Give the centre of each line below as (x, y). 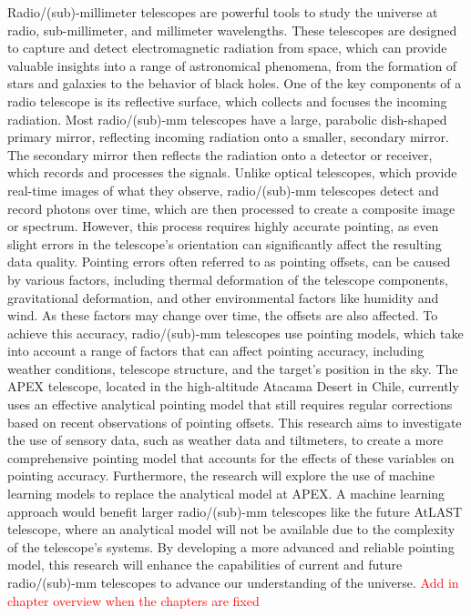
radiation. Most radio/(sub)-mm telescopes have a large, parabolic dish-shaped (227, 119)
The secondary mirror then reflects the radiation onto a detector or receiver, (220, 154)
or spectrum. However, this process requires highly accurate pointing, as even (223, 226)
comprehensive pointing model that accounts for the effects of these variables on (231, 457)
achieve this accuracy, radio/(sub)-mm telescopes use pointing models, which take (235, 333)
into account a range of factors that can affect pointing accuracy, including (216, 351)
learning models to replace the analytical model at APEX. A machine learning (226, 494)
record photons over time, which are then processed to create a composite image (231, 208)
